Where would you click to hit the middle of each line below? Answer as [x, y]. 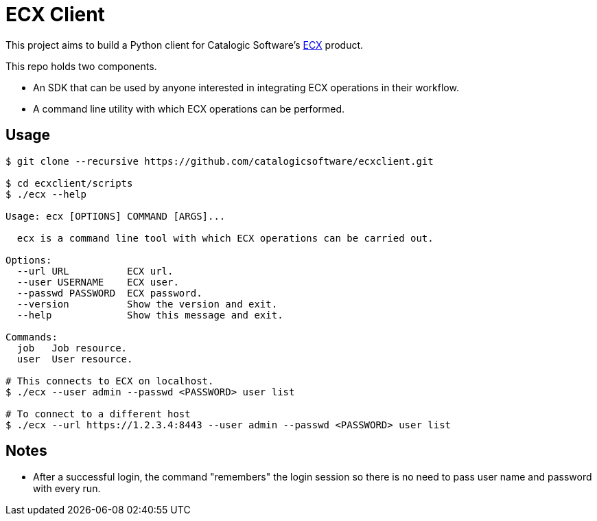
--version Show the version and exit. [147, 304]
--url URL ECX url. [95, 271]
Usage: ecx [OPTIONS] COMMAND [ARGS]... [116, 216]
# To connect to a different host [98, 414]
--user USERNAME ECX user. [98, 282]
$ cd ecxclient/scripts [69, 183]
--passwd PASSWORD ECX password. [109, 293]
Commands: [32, 337]
